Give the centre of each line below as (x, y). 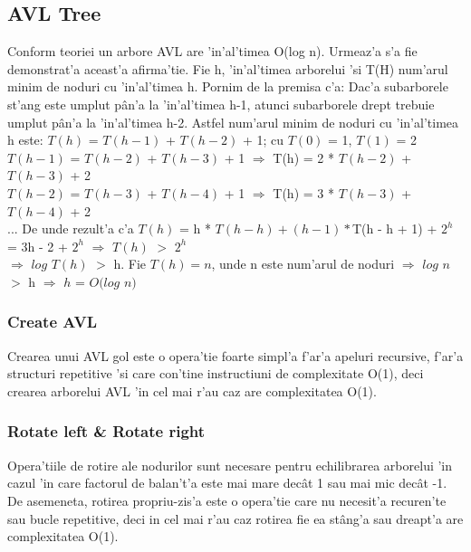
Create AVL (52, 322)
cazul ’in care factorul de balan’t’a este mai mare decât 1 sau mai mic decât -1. (227, 483)
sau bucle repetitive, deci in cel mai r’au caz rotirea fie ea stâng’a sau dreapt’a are (235, 518)
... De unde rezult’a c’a (71, 228)
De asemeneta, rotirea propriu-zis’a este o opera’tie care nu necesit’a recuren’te (227, 500)
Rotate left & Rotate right (106, 431)
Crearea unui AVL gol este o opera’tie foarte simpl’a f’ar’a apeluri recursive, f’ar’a (235, 355)
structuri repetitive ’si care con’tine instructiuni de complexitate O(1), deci (216, 373)
